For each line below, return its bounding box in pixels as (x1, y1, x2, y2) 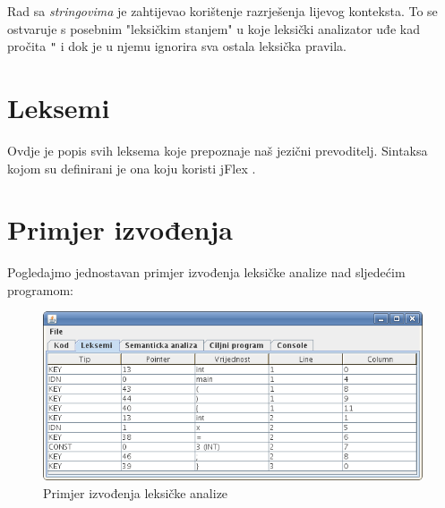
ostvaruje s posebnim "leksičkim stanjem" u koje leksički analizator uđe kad (7, 19, 420, 38)
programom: (7, 280, 73, 299)
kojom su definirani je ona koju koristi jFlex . (7, 158, 256, 177)
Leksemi (7, 89, 110, 126)
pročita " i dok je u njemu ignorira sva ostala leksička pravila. (7, 37, 347, 55)
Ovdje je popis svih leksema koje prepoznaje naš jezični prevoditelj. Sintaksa (7, 140, 428, 159)
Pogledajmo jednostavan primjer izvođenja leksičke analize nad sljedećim (7, 263, 406, 282)
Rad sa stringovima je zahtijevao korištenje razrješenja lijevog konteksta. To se (7, 2, 438, 20)
